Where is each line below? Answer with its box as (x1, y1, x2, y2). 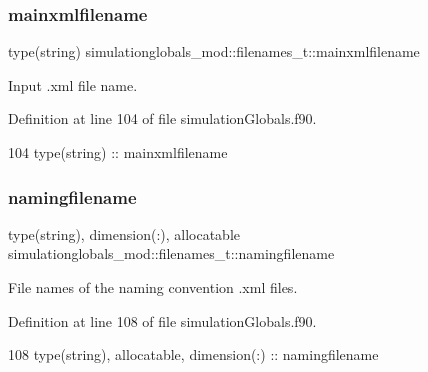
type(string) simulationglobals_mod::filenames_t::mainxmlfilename (8, 41, 420, 62)
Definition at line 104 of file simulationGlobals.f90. (8, 108, 317, 129)
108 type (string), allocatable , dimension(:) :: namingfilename (8, 344, 379, 365)
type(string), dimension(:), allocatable (8, 223, 241, 244)
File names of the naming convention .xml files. (8, 277, 298, 297)
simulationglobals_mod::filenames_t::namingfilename (8, 243, 335, 264)
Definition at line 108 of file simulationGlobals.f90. (8, 310, 317, 331)
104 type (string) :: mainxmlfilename (8, 142, 228, 162)
